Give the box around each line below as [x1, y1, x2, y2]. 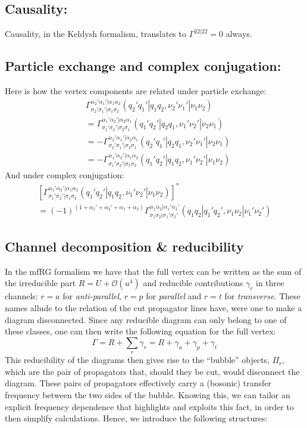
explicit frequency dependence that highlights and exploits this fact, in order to [5, 400, 294, 413]
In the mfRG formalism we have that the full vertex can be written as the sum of [5, 265, 302, 277]
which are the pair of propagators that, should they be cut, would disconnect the [5, 365, 300, 377]
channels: [5, 290, 38, 302]
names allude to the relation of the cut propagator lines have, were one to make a [5, 302, 302, 314]
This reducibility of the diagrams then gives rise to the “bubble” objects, [5, 353, 270, 366]
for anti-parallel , [62, 290, 121, 302]
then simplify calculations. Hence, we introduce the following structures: [5, 412, 268, 424]
